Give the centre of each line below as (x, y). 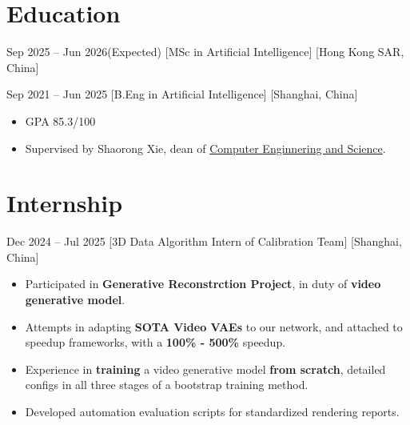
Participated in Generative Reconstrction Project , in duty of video (203, 284)
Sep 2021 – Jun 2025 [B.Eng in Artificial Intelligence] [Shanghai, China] (182, 94)
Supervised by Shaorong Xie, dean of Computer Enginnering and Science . (205, 148)
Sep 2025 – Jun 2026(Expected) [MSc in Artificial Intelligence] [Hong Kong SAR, (205, 52)
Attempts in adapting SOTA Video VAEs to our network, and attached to (214, 326)
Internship (65, 203)
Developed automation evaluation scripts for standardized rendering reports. (212, 411)
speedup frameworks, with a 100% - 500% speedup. (155, 342)
